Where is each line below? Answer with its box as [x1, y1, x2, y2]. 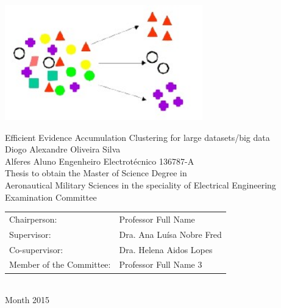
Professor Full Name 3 [119, 258, 202, 271]
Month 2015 [5, 293, 50, 306]
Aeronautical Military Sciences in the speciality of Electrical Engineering [5, 178, 276, 191]
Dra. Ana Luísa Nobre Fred [119, 227, 222, 240]
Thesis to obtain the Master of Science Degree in [5, 167, 187, 179]
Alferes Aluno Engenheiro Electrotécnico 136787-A [5, 154, 194, 167]
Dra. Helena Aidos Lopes [119, 243, 213, 256]
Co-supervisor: [9, 243, 63, 256]
